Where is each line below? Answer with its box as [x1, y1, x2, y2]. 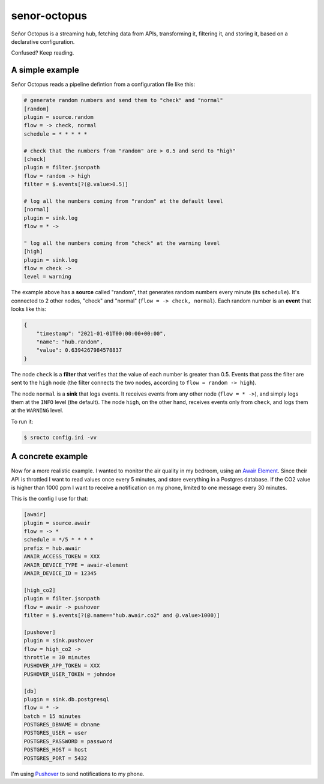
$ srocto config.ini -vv [23, 434, 97, 441]
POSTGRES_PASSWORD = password [23, 738, 113, 744]
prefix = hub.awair [23, 544, 81, 552]
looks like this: [11, 306, 47, 313]
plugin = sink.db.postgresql [23, 696, 110, 702]
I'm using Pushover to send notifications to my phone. [11, 770, 145, 777]
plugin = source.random [23, 114, 94, 120]
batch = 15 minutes [23, 713, 81, 720]
